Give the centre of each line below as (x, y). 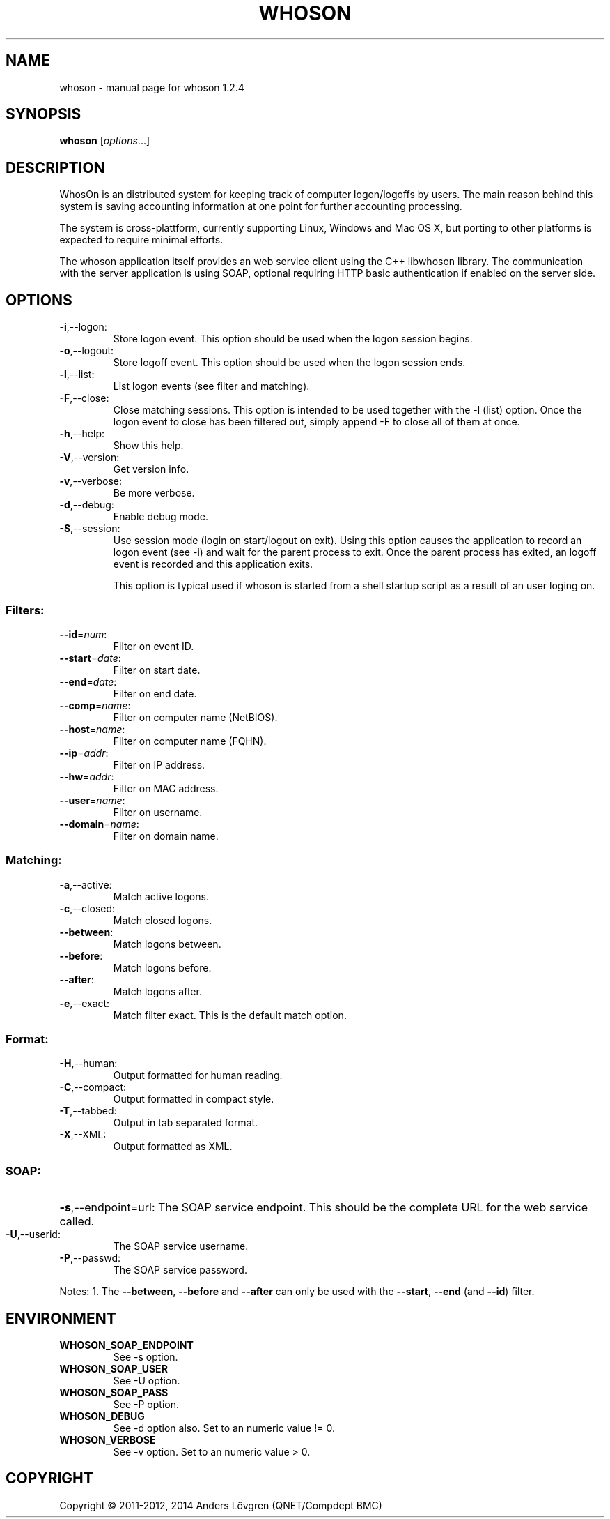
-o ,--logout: (87, 351)
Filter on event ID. (154, 646)
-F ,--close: (84, 398)
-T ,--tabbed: (88, 1111)
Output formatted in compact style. (194, 1099)
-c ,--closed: (87, 908)
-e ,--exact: (85, 1003)
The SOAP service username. (181, 1246)
